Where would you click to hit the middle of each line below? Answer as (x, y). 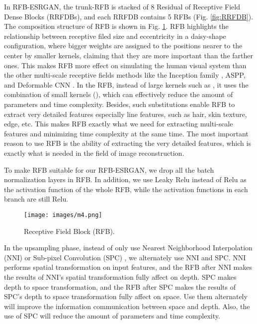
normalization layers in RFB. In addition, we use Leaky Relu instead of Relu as (125, 179)
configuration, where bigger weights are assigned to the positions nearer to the (123, 46)
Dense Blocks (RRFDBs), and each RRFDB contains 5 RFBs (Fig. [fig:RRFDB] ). (129, 16)
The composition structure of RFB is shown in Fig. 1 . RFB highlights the (116, 26)
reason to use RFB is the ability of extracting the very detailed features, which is (128, 143)
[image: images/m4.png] (63, 215)
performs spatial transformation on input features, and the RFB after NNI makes (128, 267)
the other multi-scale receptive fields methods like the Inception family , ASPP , (125, 75)
